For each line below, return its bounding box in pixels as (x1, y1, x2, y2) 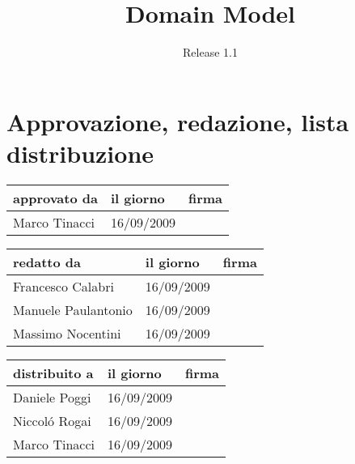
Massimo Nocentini (13, 323, 121, 343)
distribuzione (6, 136, 154, 169)
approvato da (13, 188, 98, 207)
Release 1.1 (183, 44, 238, 61)
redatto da (13, 252, 81, 271)
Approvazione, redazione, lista (6, 104, 349, 138)
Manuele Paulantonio (13, 300, 133, 319)
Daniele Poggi (13, 387, 91, 407)
